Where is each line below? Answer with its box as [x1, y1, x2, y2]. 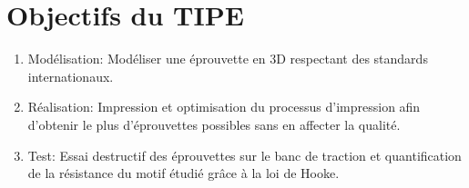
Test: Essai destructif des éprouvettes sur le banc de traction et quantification [27, 145, 462, 164]
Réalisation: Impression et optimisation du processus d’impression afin [27, 97, 421, 116]
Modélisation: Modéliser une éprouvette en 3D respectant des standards [27, 49, 428, 68]
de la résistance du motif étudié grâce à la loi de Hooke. [27, 163, 340, 183]
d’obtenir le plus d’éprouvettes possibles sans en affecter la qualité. [27, 114, 401, 134]
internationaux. [27, 66, 114, 85]
